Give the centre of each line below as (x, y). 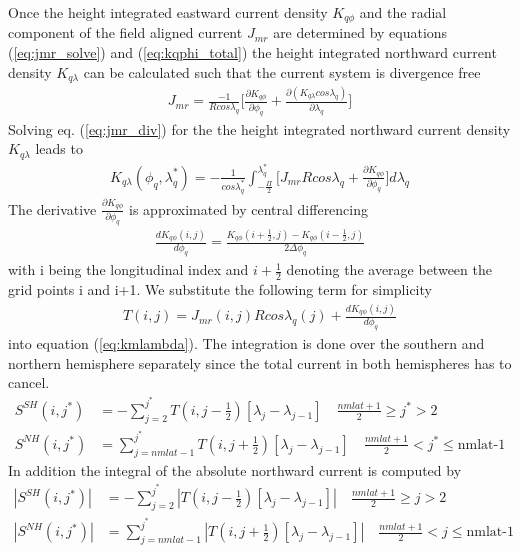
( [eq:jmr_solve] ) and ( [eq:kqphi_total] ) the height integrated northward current (252, 52)
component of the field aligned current (125, 32)
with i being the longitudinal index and (128, 269)
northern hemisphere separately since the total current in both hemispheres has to (260, 362)
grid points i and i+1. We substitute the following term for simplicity (220, 288)
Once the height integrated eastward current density (168, 12)
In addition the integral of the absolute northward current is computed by (235, 469)
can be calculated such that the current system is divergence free (282, 71)
